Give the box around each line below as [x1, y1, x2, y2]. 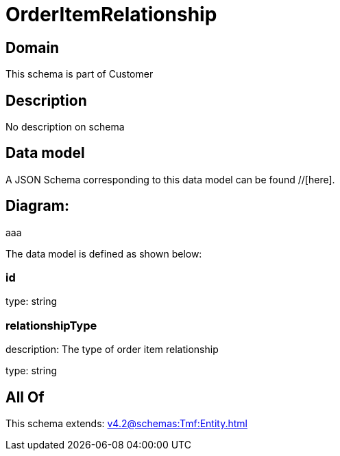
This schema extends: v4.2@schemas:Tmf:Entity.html [5, 418, 247, 430]
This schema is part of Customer [5, 68, 154, 80]
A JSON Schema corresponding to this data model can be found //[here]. [5, 173, 335, 185]
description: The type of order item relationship [5, 343, 219, 356]
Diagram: [5, 197, 69, 215]
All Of [5, 388, 45, 406]
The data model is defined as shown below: [5, 247, 202, 260]
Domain [5, 38, 60, 56]
